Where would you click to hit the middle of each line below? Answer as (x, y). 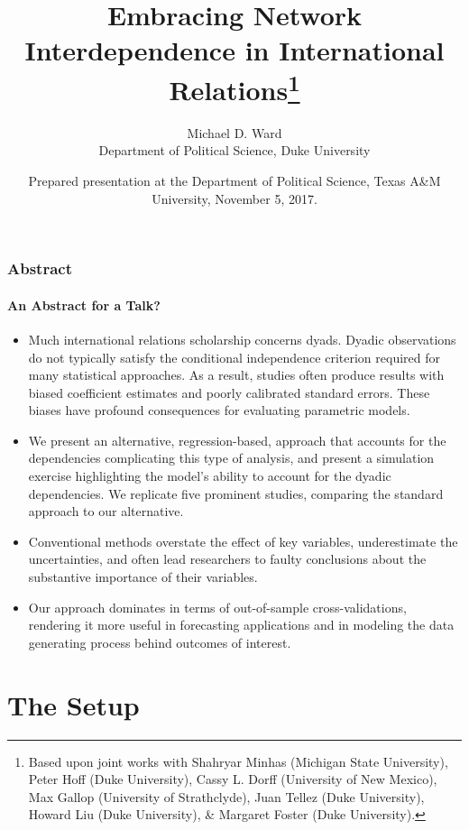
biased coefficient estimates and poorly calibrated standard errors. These (229, 392)
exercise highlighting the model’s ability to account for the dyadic (210, 476)
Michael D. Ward (234, 132)
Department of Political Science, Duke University (234, 150)
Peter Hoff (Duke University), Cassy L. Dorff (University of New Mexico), (233, 779)
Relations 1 (234, 87)
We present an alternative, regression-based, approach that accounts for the (237, 440)
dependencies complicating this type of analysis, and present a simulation (231, 458)
